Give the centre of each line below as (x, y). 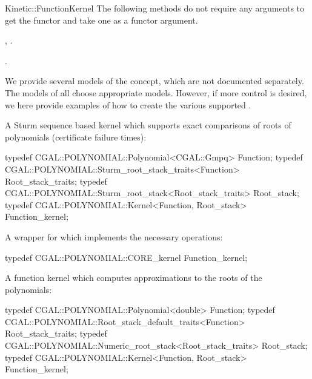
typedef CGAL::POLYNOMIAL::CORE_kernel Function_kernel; (126, 257)
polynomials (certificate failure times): (76, 137)
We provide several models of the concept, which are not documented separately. (154, 81)
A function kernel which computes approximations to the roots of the (134, 278)
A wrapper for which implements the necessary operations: (114, 236)
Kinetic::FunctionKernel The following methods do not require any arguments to (155, 8)
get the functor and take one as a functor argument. (101, 20)
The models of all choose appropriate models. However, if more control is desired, (156, 92)
